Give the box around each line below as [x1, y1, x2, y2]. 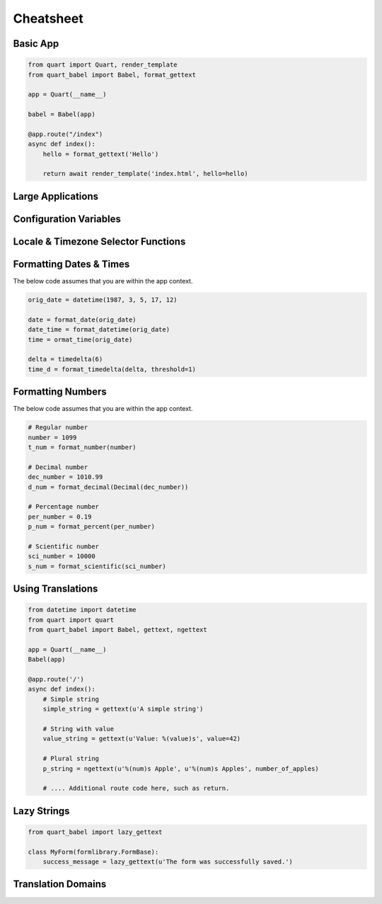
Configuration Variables [13, 213, 122, 225]
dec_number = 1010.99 [28, 473, 103, 481]
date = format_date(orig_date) [28, 315, 137, 324]
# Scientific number [28, 542, 99, 550]
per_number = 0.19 [28, 512, 92, 521]
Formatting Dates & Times [13, 258, 130, 270]
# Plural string [42, 755, 99, 763]
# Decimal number [28, 463, 88, 471]
